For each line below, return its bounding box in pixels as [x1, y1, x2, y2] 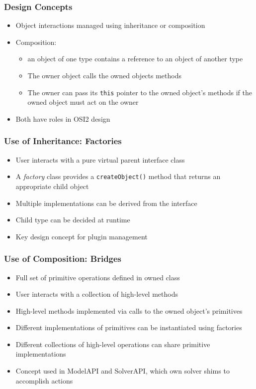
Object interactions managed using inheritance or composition [15, 20, 205, 30]
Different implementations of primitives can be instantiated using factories [15, 322, 242, 333]
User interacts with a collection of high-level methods [15, 289, 178, 299]
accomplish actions [15, 375, 73, 386]
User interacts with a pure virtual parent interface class [15, 154, 185, 165]
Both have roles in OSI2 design [15, 113, 110, 124]
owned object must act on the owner [27, 97, 139, 107]
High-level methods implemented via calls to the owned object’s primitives [15, 305, 243, 316]
